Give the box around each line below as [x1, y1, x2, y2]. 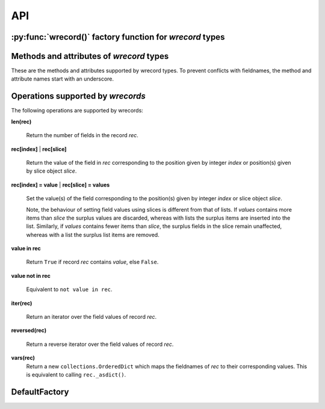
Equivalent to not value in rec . [26, 286, 113, 293]
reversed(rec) [11, 327, 47, 334]
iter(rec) [11, 300, 32, 307]
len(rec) [11, 118, 32, 125]
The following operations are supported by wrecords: [11, 107, 144, 114]
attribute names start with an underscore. [11, 75, 114, 82]
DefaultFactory [11, 387, 69, 397]
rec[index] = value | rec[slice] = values [11, 181, 110, 188]
